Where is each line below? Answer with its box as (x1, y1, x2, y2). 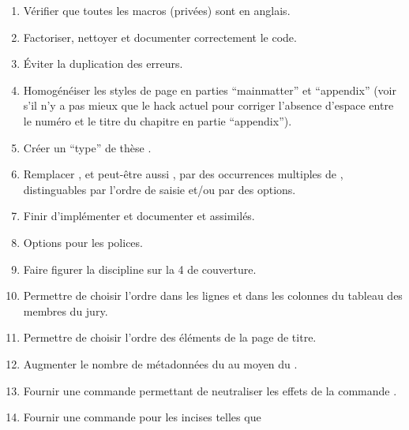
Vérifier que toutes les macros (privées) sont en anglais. (23, 2, 291, 18)
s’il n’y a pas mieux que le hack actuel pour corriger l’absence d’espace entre (23, 97, 394, 114)
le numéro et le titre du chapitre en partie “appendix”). (23, 112, 292, 129)
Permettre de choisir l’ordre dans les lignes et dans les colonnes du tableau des (23, 287, 403, 304)
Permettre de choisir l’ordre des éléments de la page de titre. (23, 329, 317, 346)
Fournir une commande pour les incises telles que (23, 409, 261, 425)
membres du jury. (23, 302, 108, 319)
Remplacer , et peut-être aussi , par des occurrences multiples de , (23, 166, 343, 182)
